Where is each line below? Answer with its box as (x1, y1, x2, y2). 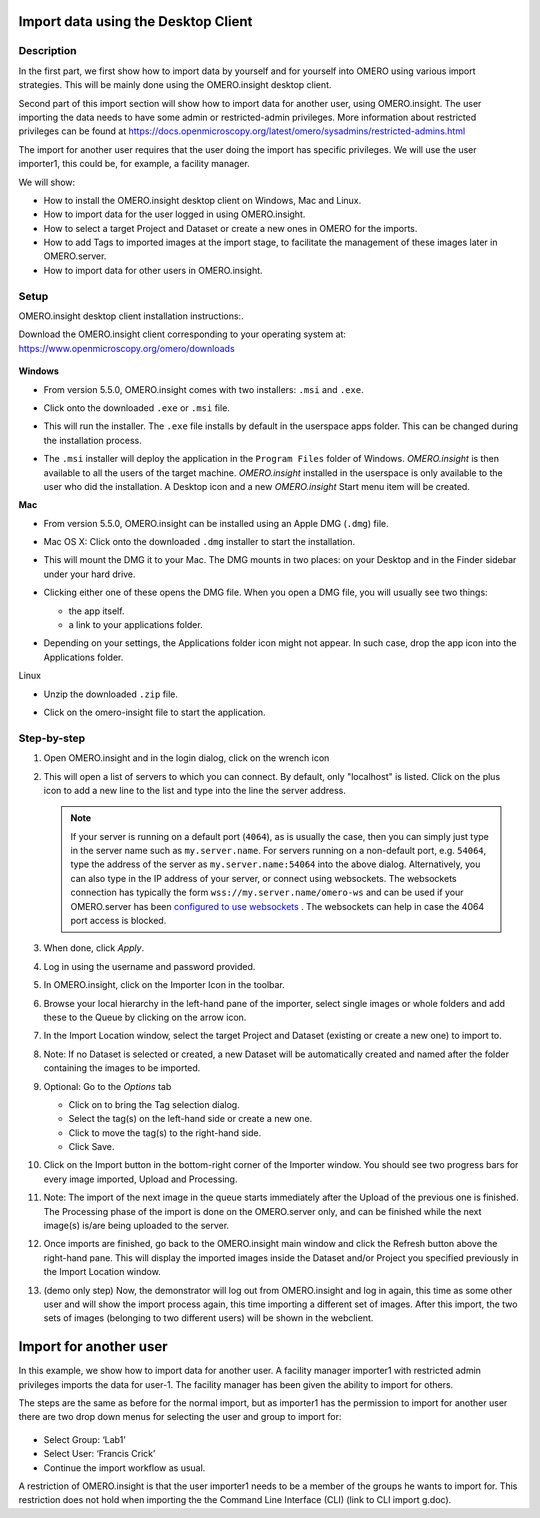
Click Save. (68, 1141, 115, 1153)
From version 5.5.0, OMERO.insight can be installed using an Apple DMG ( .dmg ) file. (43, 517, 389, 529)
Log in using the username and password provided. (43, 960, 256, 972)
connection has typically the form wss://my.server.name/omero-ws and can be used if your (70, 886, 464, 899)
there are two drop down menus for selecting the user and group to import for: (18, 1411, 342, 1423)
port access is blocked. (70, 915, 167, 927)
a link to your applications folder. (68, 619, 204, 631)
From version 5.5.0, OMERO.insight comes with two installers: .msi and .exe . (43, 383, 364, 395)
